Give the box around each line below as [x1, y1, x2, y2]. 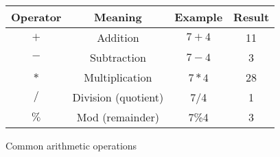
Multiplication [84, 69, 152, 85]
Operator [11, 9, 62, 25]
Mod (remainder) [76, 109, 159, 125]
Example [174, 9, 223, 25]
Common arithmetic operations [5, 138, 137, 152]
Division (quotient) [72, 89, 164, 105]
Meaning [94, 9, 142, 25]
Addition [97, 29, 139, 45]
